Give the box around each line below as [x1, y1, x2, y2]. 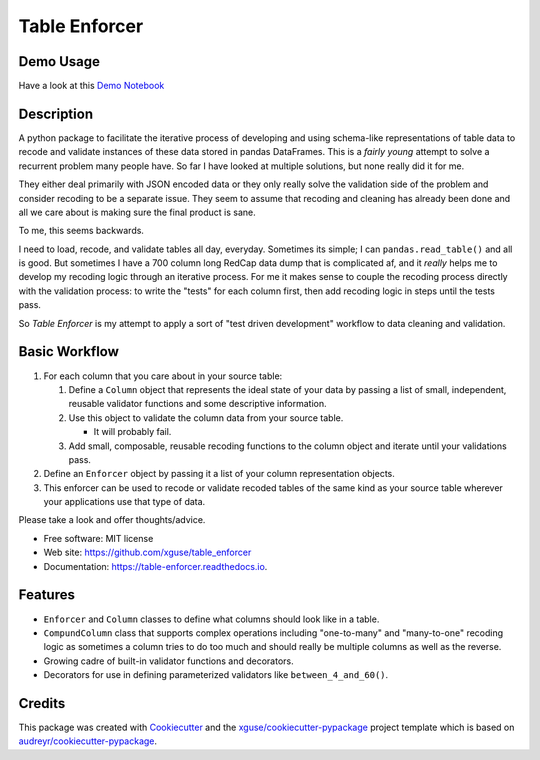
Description [18, 105, 94, 122]
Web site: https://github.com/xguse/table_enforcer [43, 546, 252, 559]
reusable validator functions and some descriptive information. [68, 398, 327, 410]
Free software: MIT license [43, 532, 154, 544]
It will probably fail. [93, 426, 172, 438]
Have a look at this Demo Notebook [18, 80, 165, 92]
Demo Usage [18, 53, 100, 70]
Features [18, 586, 75, 604]
